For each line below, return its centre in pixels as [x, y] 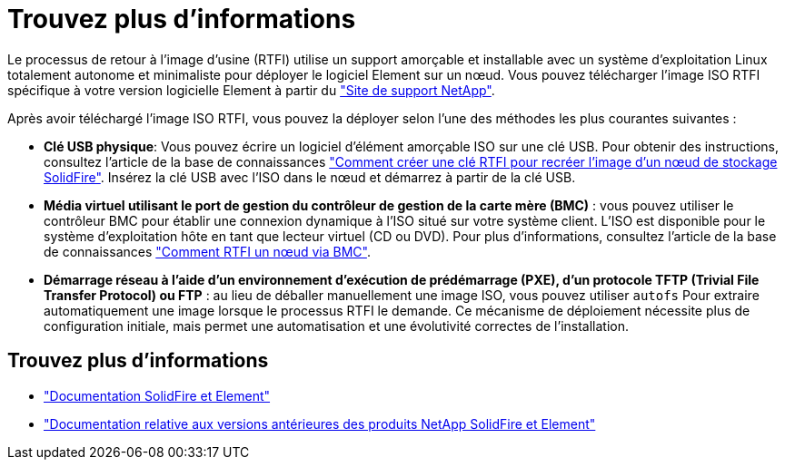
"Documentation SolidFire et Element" [157, 395]
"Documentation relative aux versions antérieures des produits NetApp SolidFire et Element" [320, 423]
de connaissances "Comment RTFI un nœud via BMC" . [207, 251]
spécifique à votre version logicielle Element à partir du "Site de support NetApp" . [251, 90]
